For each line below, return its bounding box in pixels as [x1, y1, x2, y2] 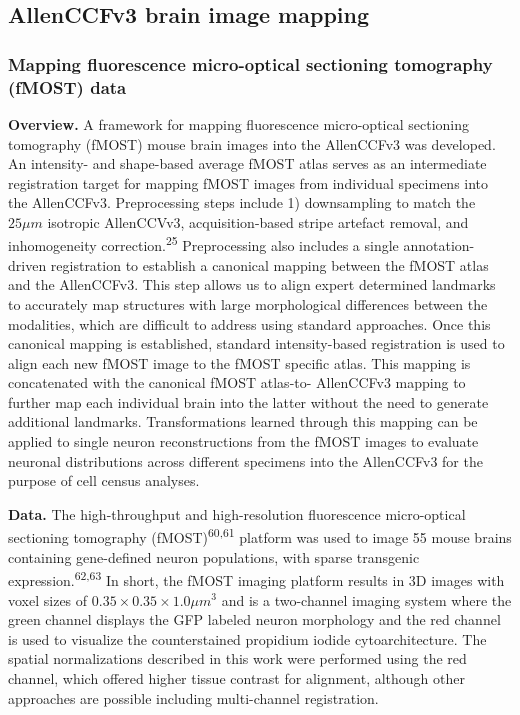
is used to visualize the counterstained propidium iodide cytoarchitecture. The [8, 628, 487, 649]
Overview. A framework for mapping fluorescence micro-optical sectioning [8, 113, 469, 134]
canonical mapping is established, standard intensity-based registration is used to [8, 333, 505, 354]
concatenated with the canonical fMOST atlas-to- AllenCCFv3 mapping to [8, 372, 466, 393]
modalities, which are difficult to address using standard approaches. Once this [8, 313, 491, 334]
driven [8, 254, 47, 275]
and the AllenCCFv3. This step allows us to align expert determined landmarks [8, 274, 496, 295]
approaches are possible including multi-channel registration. [8, 687, 379, 708]
